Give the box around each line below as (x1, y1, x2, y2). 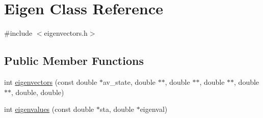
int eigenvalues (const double (4, 104, 94, 114)
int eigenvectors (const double (4, 76, 97, 87)
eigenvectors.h (44, 28, 88, 38)
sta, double (100, 104, 134, 114)
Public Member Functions (4, 53, 144, 68)
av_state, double (102, 76, 156, 87)
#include (4, 28, 33, 38)
